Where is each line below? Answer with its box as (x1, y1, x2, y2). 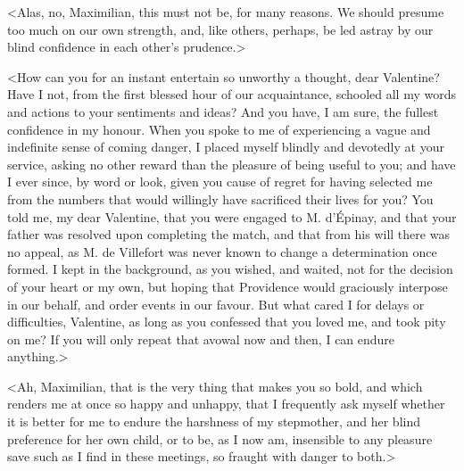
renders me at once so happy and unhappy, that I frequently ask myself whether (7, 394, 445, 413)
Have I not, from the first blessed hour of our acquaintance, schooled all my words (7, 85, 457, 103)
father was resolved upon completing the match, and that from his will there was (7, 225, 450, 244)
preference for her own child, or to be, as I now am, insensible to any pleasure (7, 429, 433, 448)
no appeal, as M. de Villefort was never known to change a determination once (7, 242, 437, 260)
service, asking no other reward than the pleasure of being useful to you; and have (7, 154, 456, 173)
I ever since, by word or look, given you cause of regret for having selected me (7, 172, 433, 191)
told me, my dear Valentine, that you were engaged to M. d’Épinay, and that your (7, 207, 457, 226)
